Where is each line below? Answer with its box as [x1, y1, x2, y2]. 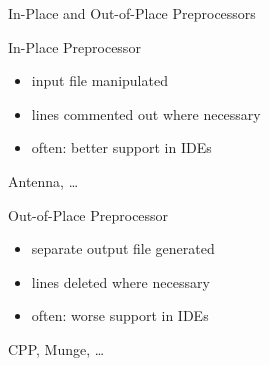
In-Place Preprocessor [8, 36, 141, 57]
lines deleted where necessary [31, 271, 210, 292]
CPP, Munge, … [8, 338, 105, 359]
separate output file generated [31, 238, 215, 259]
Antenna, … [8, 170, 79, 191]
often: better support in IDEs [31, 137, 212, 158]
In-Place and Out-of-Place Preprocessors [8, 3, 256, 23]
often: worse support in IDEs [31, 305, 209, 326]
